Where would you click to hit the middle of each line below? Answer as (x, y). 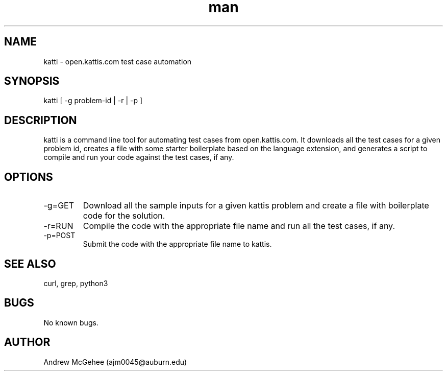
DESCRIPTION (41, 120)
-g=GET (59, 206)
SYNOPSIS (32, 81)
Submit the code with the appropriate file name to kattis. (177, 244)
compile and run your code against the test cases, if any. (139, 157)
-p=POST (59, 236)
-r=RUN (58, 226)
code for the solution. (124, 216)
